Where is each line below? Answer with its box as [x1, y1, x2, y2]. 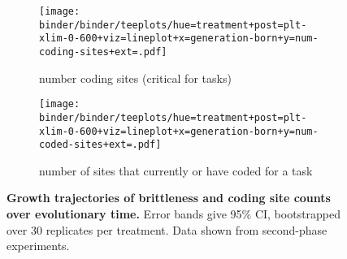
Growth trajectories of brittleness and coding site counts [7, 189, 331, 206]
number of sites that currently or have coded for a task [39, 162, 313, 179]
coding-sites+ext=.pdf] [39, 45, 167, 58]
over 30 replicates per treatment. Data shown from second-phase [7, 221, 327, 238]
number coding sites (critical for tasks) [39, 69, 232, 86]
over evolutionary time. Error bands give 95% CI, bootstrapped [7, 205, 341, 222]
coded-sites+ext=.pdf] [39, 139, 162, 151]
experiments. [7, 237, 70, 254]
